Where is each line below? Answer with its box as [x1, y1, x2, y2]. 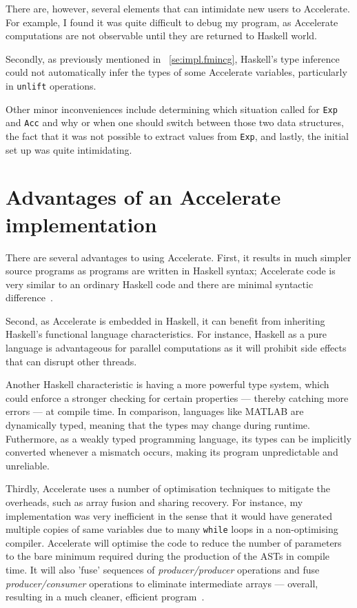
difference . [6, 290, 53, 305]
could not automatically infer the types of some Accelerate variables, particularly [6, 65, 347, 79]
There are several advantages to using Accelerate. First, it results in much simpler [6, 250, 351, 264]
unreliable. [6, 458, 50, 472]
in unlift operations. [6, 78, 96, 92]
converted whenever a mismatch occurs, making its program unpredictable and [6, 445, 338, 459]
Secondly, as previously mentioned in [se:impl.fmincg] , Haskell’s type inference [6, 51, 340, 65]
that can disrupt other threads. [6, 354, 137, 368]
